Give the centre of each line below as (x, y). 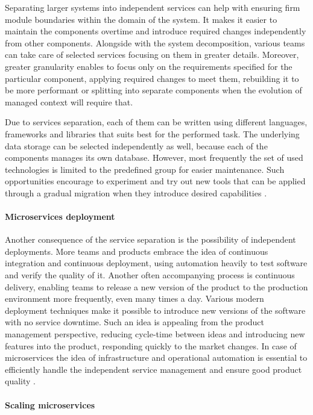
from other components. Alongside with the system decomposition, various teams (155, 42)
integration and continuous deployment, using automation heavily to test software (156, 263)
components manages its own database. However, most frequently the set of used (154, 158)
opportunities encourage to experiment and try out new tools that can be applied (155, 181)
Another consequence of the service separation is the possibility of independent (150, 239)
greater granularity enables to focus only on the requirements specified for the (149, 66)
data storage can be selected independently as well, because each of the (136, 145)
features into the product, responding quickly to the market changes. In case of (151, 345)
